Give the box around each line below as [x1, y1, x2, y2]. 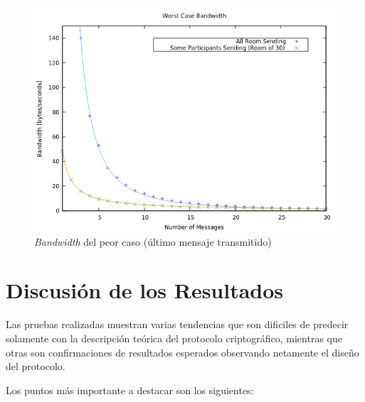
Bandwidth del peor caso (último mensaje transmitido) [34, 234, 272, 249]
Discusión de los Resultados [6, 276, 284, 305]
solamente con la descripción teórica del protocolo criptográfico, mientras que [6, 330, 342, 345]
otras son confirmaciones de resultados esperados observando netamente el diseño [6, 344, 359, 359]
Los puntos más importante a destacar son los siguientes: [6, 382, 254, 397]
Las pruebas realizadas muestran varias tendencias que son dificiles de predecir [6, 317, 349, 332]
